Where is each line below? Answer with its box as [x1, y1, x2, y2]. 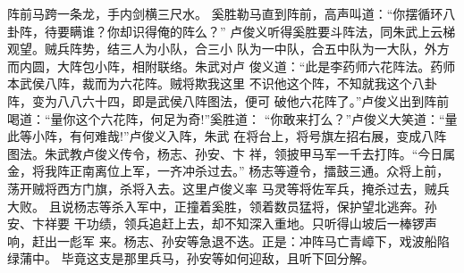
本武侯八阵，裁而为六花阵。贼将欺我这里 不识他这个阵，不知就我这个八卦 [7, 74, 437, 93]
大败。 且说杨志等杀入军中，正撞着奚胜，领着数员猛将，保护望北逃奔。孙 [7, 196, 437, 215]
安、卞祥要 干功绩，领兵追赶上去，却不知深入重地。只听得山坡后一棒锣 [7, 214, 425, 233]
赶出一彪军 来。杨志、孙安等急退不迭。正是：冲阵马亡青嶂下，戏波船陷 [31, 231, 450, 250]
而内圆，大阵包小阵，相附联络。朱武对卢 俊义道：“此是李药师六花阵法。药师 [7, 56, 456, 75]
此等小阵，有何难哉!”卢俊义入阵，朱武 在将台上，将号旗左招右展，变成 [7, 127, 422, 145]
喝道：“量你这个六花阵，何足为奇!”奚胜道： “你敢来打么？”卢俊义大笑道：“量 [7, 109, 458, 128]
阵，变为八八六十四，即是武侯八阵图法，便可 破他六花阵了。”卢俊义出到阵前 [7, 91, 450, 110]
